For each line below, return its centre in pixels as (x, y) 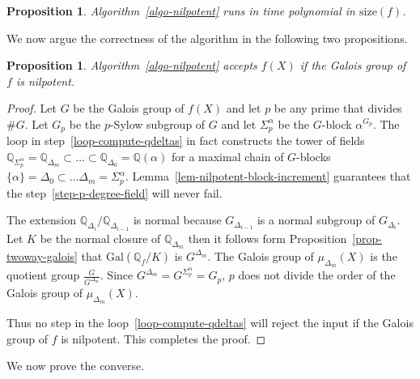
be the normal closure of (100, 238)
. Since (117, 275)
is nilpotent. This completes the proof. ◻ (163, 338)
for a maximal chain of (227, 157)
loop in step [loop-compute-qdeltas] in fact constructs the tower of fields (186, 141)
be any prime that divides (338, 108)
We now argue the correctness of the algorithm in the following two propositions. (207, 38)
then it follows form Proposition (267, 238)
